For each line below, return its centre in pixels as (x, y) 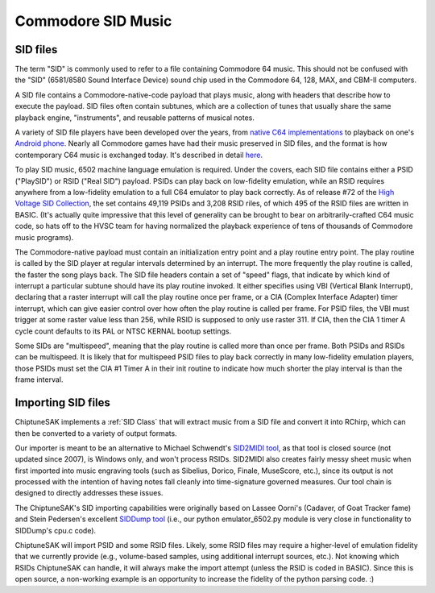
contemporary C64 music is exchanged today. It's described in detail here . (139, 155)
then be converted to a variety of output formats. (96, 433)
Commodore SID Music (93, 21)
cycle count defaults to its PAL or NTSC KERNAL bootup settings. (123, 331)
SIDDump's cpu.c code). (56, 530)
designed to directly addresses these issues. (89, 493)
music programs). (44, 237)
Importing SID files (62, 403)
